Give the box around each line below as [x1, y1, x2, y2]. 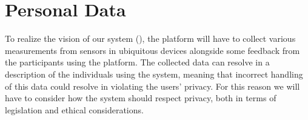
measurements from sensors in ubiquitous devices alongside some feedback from [5, 44, 300, 56]
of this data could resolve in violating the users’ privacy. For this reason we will [5, 79, 300, 92]
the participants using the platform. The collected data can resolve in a [5, 56, 270, 68]
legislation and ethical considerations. [5, 103, 144, 116]
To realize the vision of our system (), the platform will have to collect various [5, 32, 296, 45]
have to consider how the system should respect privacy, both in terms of [5, 92, 276, 104]
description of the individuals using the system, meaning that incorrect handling [5, 67, 303, 80]
